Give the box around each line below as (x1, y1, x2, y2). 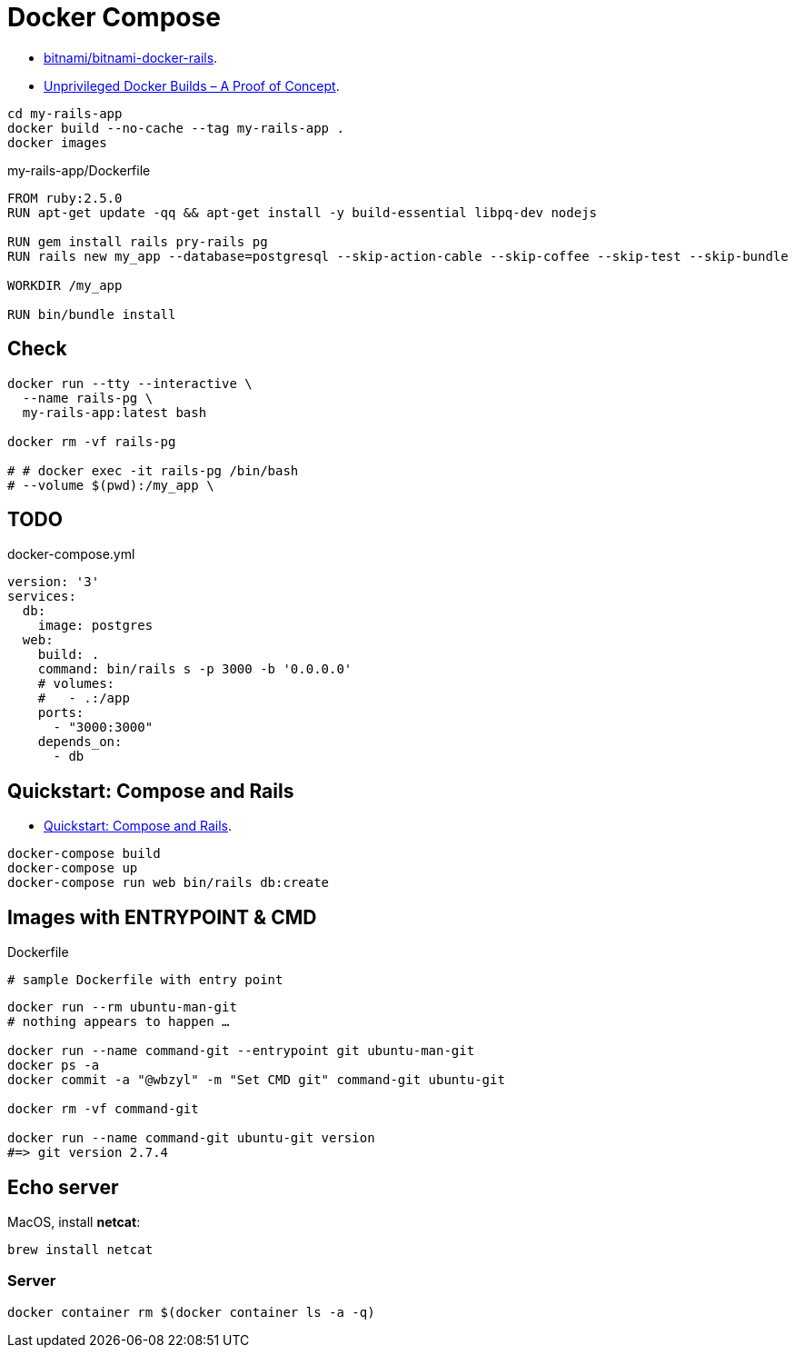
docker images (7, 135, 107, 150)
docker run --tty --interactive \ (7, 375, 253, 391)
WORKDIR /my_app (7, 277, 123, 293)
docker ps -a (7, 1058, 100, 1073)
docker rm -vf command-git (7, 1101, 199, 1117)
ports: (37, 705, 84, 721)
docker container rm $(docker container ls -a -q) (7, 1304, 375, 1320)
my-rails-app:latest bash (22, 404, 207, 420)
